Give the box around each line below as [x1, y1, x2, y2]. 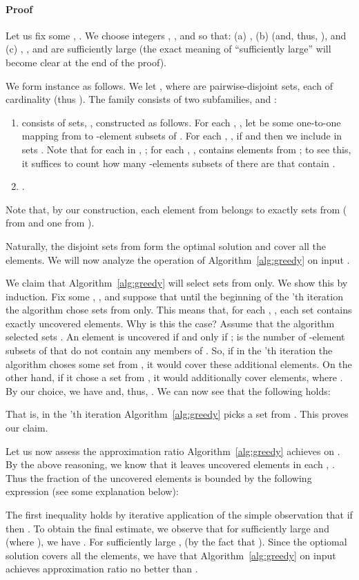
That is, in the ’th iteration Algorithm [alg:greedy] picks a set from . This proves [6, 407, 349, 421]
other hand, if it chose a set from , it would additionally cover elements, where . [6, 370, 343, 385]
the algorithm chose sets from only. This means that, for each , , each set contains [6, 302, 352, 317]
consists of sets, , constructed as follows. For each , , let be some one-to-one [21, 115, 341, 129]
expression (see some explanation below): [6, 484, 179, 499]
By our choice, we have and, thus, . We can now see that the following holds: [6, 383, 331, 398]
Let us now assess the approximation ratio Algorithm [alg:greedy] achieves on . [6, 443, 340, 458]
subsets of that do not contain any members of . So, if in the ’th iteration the [6, 343, 333, 358]
